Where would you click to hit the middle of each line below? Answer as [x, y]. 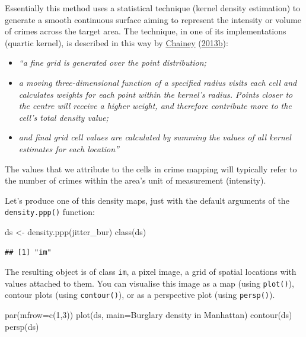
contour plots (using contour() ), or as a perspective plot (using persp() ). [140, 295]
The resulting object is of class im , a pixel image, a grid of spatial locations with [151, 272]
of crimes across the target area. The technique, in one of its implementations [146, 31]
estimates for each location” [69, 148]
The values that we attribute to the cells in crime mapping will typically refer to [151, 168]
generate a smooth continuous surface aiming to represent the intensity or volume [153, 19]
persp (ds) [22, 326]
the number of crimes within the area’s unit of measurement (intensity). [136, 180]
